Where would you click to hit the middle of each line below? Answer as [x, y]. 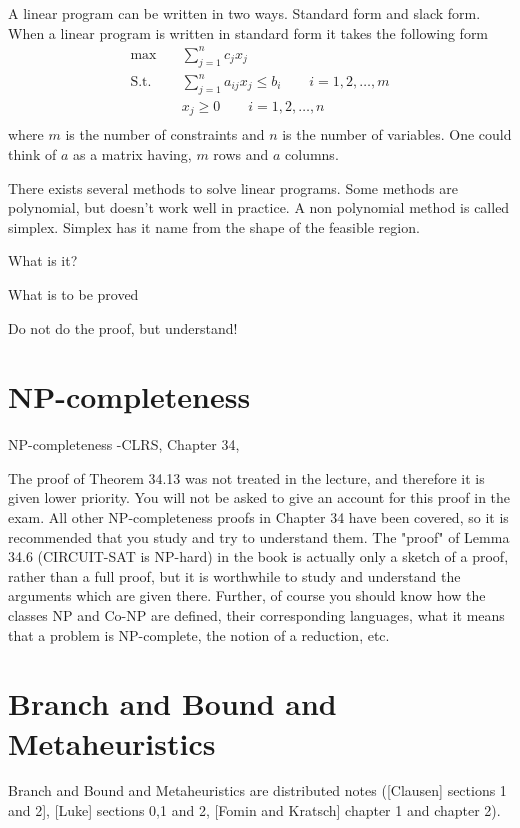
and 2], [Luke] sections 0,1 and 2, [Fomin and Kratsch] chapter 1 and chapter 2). [254, 810]
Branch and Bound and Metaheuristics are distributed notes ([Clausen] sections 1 [257, 790]
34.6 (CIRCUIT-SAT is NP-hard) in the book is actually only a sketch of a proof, [258, 556]
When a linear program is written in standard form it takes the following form [248, 32]
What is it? [43, 260]
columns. [312, 153]
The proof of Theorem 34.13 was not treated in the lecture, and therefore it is [246, 477]
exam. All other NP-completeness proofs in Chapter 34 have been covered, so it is [258, 517]
